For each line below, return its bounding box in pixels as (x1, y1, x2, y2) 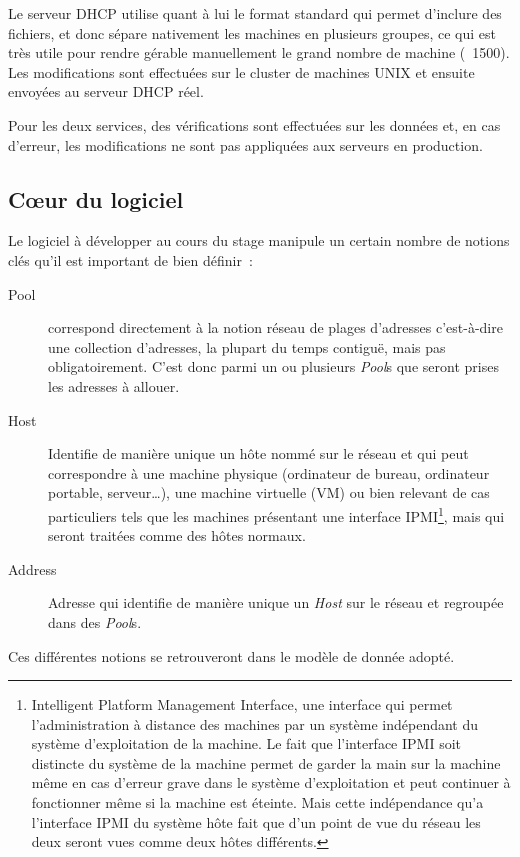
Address (8, 558, 57, 579)
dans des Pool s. (48, 611, 142, 632)
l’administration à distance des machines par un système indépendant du (31, 713, 479, 734)
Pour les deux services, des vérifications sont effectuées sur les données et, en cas (8, 114, 501, 135)
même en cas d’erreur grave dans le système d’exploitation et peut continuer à (31, 772, 511, 793)
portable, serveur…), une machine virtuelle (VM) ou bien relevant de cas (48, 482, 490, 503)
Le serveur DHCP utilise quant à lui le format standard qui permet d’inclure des (8, 3, 502, 23)
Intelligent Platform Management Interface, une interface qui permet (31, 694, 453, 715)
